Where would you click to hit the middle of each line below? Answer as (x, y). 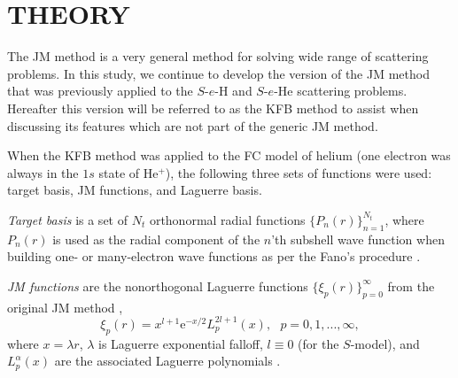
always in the (43, 172)
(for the (318, 343)
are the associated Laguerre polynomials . (167, 361)
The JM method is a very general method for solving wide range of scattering (218, 56)
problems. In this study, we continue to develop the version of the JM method (218, 73)
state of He (128, 172)
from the (411, 285)
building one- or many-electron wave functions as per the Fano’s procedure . (214, 256)
